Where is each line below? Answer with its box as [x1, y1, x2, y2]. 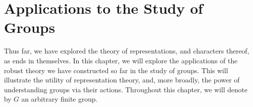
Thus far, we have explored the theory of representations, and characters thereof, [4, 46, 250, 56]
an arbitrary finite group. [21, 94, 98, 104]
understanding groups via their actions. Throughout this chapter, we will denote [4, 84, 248, 94]
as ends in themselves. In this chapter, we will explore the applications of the [4, 55, 238, 65]
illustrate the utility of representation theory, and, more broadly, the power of [4, 75, 240, 85]
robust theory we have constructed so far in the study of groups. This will [4, 65, 228, 75]
